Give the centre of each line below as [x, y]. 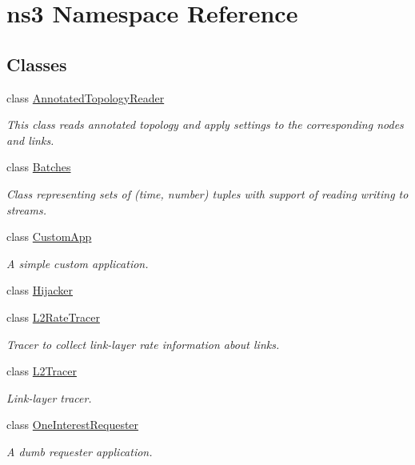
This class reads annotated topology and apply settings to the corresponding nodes [205, 124]
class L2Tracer [42, 371]
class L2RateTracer [53, 317]
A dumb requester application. [80, 451]
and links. [30, 140]
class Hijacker [40, 290]
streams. [26, 209]
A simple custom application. [78, 263]
